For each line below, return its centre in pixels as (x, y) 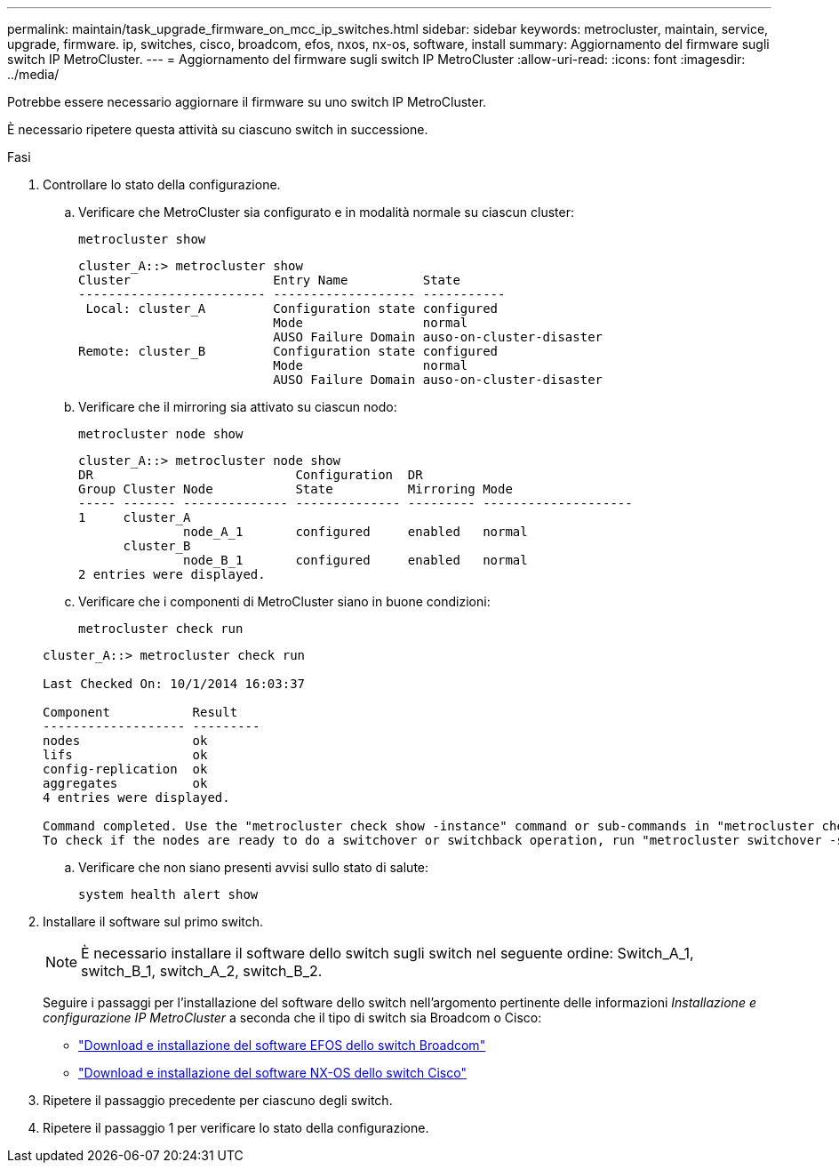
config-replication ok (125, 769)
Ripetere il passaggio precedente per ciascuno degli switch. (218, 1100)
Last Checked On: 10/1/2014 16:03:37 (174, 684)
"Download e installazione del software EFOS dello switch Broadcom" (282, 1045)
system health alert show (168, 894)
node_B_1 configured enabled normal (356, 560)
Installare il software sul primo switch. (153, 922)
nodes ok (125, 741)
